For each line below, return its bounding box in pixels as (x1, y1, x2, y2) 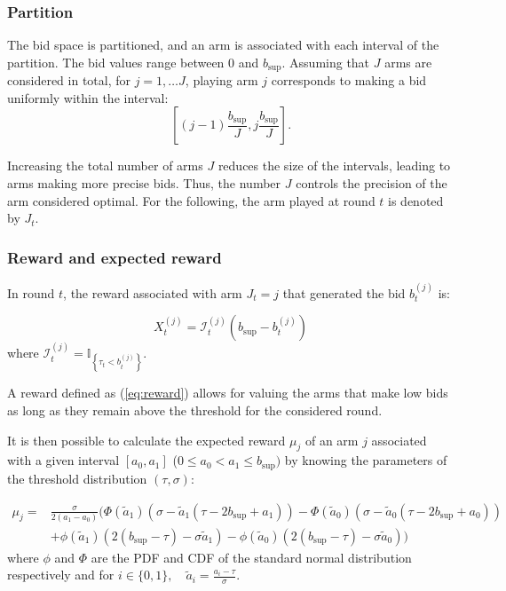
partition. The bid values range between (7, 52, 225, 71)
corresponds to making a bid (271, 71, 427, 90)
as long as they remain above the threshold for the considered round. (7, 401, 383, 420)
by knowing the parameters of (284, 451, 447, 469)
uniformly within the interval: (7, 88, 169, 106)
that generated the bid (282, 283, 406, 302)
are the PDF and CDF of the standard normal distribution (91, 548, 412, 566)
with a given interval (7, 451, 120, 469)
